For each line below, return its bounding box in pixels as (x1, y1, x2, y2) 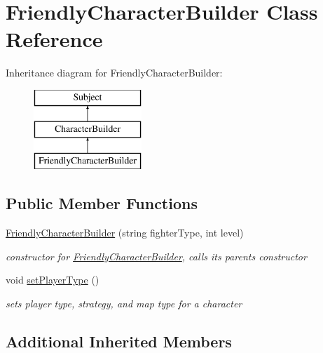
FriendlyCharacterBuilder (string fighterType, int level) (6, 225, 244, 240)
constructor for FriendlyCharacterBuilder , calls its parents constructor (6, 248, 307, 263)
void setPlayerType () (6, 272, 99, 287)
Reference (6, 25, 103, 53)
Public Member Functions (6, 192, 198, 214)
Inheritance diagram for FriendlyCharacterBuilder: (6, 65, 223, 80)
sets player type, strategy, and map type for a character (6, 295, 242, 310)
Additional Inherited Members (6, 330, 232, 352)
